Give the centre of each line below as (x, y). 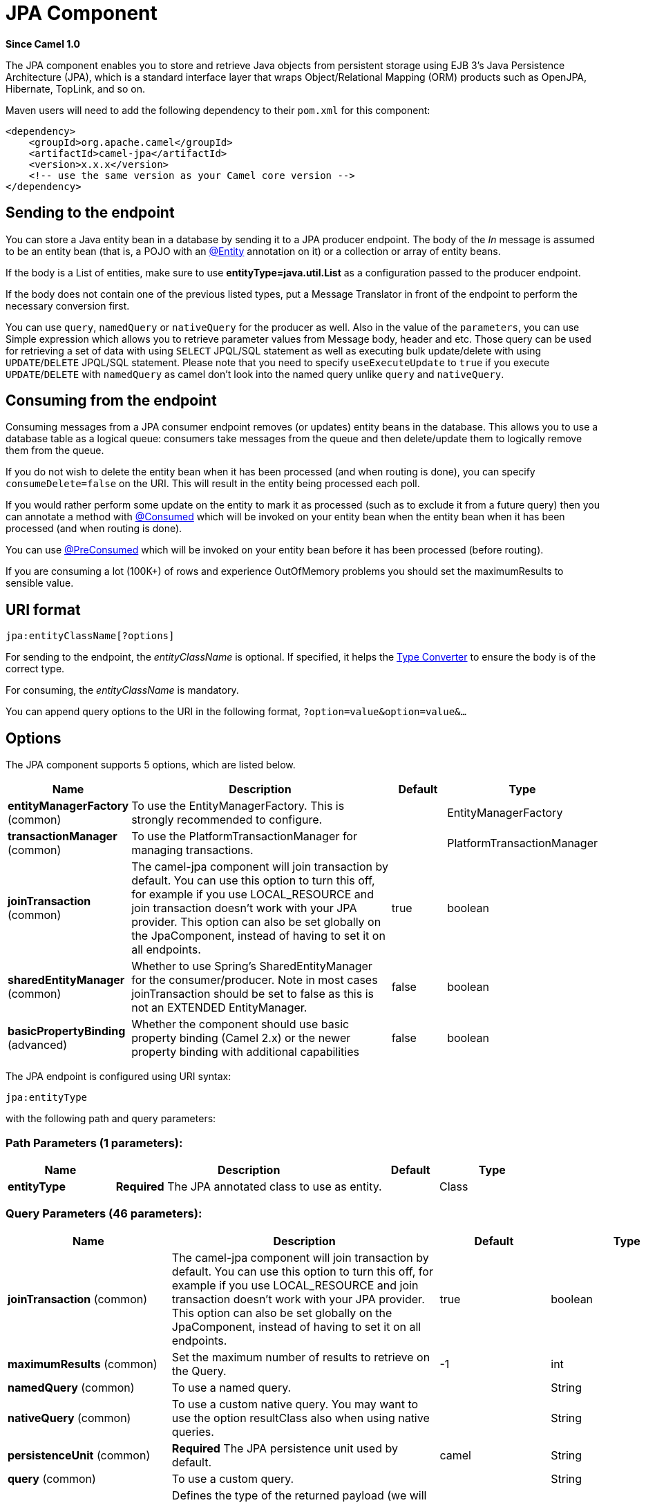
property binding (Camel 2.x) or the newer (241, 1038)
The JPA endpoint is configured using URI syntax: (118, 1077)
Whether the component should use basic (240, 1024)
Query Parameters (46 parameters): (104, 1214)
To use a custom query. (233, 1478)
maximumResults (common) (83, 1364)
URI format (43, 609)
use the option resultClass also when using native (301, 1418)
